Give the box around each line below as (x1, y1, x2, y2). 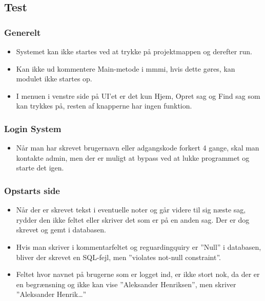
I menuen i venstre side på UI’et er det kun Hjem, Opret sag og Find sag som (16, 90, 260, 101)
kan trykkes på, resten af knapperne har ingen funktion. (16, 100, 192, 111)
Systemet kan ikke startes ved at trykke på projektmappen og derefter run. (16, 46, 252, 56)
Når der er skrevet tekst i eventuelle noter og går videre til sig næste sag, (16, 204, 246, 215)
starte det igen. (16, 162, 64, 173)
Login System (4, 122, 62, 135)
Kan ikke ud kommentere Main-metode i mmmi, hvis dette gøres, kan (16, 63, 235, 74)
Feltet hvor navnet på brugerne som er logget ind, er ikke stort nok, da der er (16, 269, 260, 279)
